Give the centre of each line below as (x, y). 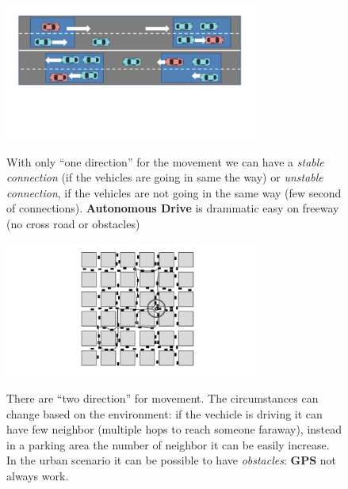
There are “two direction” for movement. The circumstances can (163, 398)
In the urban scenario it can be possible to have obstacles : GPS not (172, 460)
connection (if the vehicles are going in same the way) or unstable (165, 177)
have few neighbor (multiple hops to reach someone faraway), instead (174, 429)
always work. (38, 475)
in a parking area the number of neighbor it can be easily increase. (168, 444)
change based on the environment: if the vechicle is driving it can (164, 413)
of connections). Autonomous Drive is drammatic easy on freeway (173, 208)
